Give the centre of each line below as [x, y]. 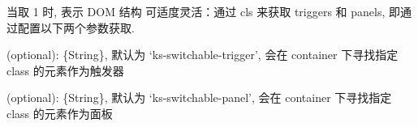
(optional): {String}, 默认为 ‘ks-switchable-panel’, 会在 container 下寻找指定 [199, 97]
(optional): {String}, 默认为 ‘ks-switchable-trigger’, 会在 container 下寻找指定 [203, 55]
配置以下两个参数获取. [76, 27]
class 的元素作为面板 [60, 113]
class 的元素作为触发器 [65, 70]
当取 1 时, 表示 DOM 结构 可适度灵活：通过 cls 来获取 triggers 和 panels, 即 [204, 11]
